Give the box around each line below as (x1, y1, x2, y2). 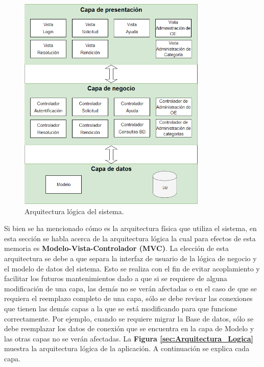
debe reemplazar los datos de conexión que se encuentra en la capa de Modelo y (4, 323, 254, 334)
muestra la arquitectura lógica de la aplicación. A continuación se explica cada (4, 343, 250, 354)
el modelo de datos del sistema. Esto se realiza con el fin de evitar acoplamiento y (4, 263, 260, 273)
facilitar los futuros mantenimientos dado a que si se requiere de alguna (4, 273, 227, 284)
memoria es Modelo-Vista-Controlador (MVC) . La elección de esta (4, 243, 229, 254)
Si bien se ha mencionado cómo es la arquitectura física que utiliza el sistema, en (4, 223, 257, 234)
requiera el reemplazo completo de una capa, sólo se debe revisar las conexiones (4, 293, 253, 304)
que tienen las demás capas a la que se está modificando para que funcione (4, 303, 237, 313)
